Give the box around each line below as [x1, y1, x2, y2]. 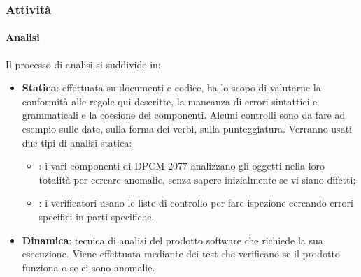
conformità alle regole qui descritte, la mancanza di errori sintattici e [22, 93, 318, 108]
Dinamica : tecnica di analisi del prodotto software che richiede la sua [22, 232, 323, 247]
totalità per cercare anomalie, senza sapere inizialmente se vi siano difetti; [38, 172, 356, 186]
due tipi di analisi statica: [22, 135, 132, 149]
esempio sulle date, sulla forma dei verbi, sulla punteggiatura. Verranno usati [22, 121, 352, 136]
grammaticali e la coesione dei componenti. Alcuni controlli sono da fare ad [22, 107, 346, 122]
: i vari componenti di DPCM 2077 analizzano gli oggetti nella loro [38, 158, 325, 173]
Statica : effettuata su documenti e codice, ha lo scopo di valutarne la [22, 80, 321, 95]
